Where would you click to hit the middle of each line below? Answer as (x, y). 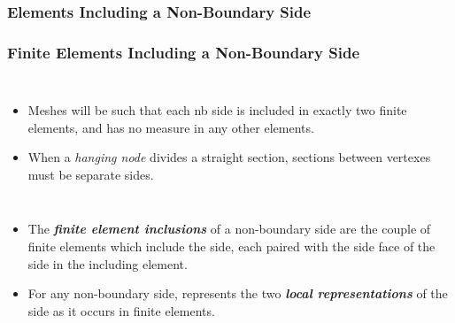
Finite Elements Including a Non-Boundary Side (184, 52)
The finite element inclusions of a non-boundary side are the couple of (229, 229)
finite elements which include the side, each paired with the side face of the (231, 246)
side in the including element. (108, 263)
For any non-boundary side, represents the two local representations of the (238, 293)
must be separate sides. (91, 174)
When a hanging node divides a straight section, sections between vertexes (229, 157)
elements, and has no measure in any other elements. (171, 127)
